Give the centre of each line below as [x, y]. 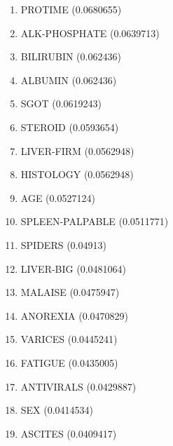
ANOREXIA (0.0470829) [75, 315]
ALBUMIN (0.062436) [69, 80]
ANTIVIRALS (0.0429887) [78, 386]
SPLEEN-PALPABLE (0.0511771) [95, 221]
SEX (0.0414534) [57, 410]
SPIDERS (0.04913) [63, 244]
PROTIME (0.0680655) [71, 9]
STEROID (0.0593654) [70, 127]
